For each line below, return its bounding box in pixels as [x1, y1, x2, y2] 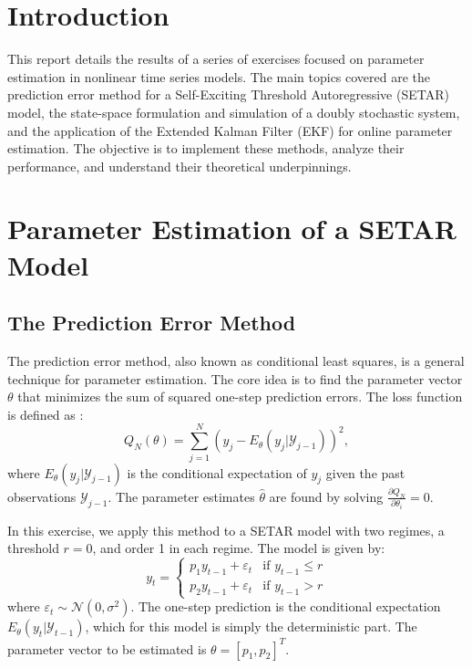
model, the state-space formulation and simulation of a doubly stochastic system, [7, 102, 460, 121]
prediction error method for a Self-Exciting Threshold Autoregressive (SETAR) [7, 85, 449, 104]
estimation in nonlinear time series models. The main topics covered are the [7, 67, 431, 86]
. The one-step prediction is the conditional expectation [130, 597, 441, 616]
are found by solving [269, 486, 384, 506]
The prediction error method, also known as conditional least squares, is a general [7, 351, 465, 371]
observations [7, 486, 77, 506]
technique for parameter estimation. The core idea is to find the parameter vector [7, 369, 463, 388]
